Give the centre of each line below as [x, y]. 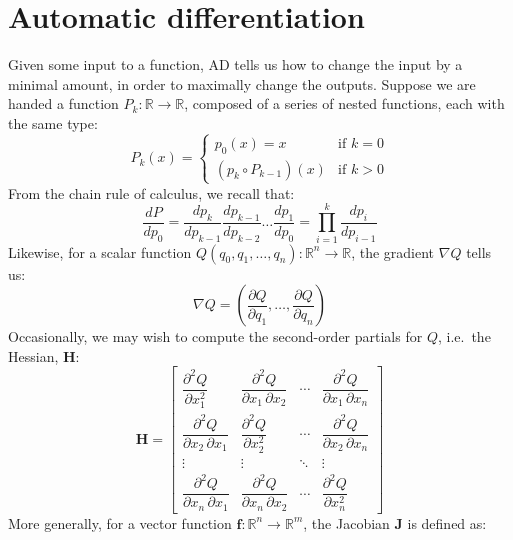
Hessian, [33, 355]
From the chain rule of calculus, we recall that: [151, 192]
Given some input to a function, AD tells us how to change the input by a [235, 64]
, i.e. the [464, 336]
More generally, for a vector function [120, 522]
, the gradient [393, 251]
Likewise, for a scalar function [100, 251]
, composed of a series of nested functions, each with [344, 103]
